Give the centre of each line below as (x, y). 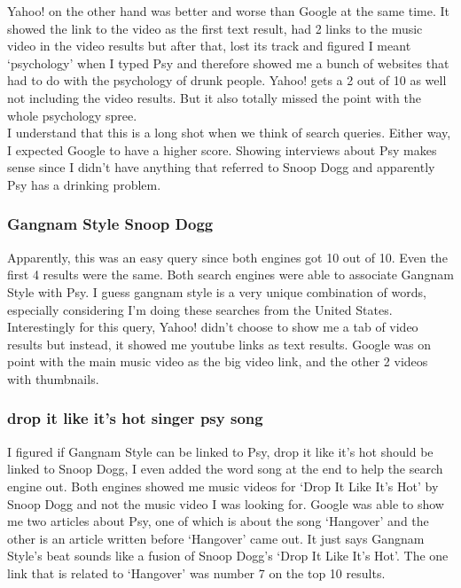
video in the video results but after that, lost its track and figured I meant (209, 46)
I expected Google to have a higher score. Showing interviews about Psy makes (222, 149)
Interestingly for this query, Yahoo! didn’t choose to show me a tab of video (213, 327)
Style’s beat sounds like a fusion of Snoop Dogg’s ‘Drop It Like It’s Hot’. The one (228, 556)
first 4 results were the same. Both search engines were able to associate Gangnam (230, 274)
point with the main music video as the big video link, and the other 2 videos (218, 361)
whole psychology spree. (72, 115)
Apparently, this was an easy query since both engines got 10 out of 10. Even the (227, 257)
